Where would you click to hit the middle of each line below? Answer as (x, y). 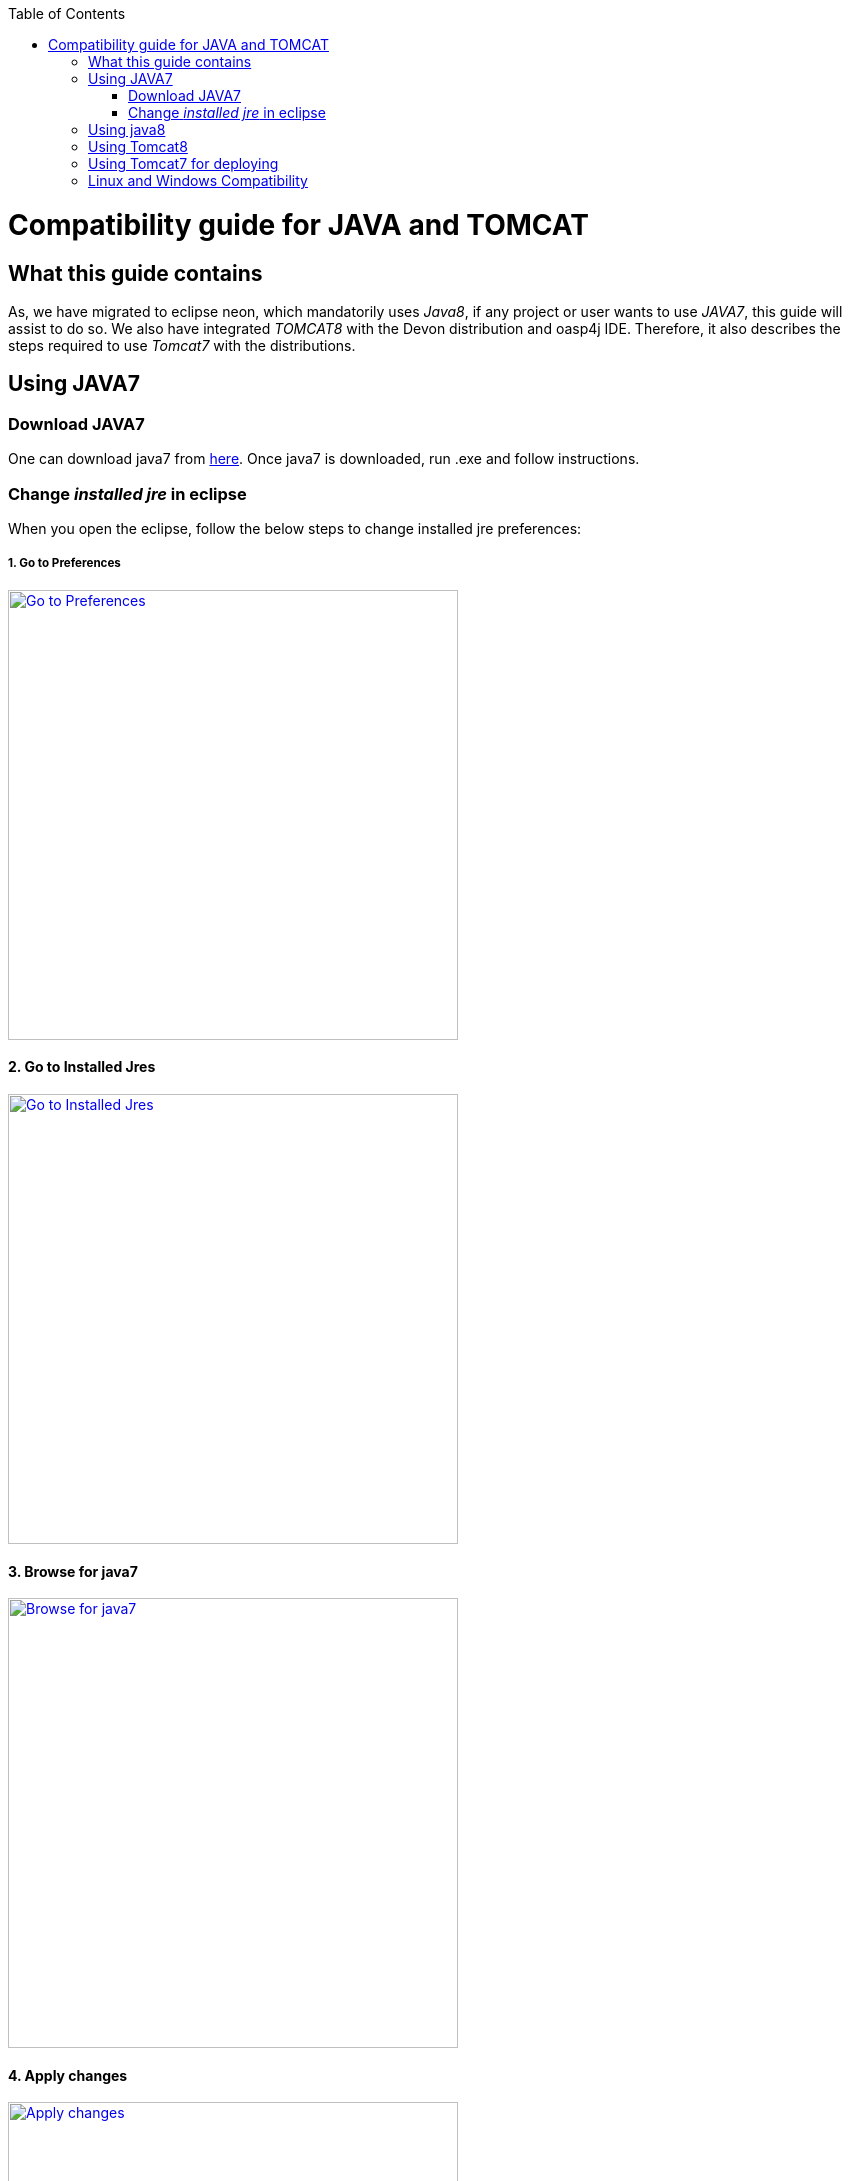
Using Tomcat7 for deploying (183, 163)
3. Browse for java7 (73, 1571)
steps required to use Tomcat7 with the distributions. (182, 345)
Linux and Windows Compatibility (198, 180)
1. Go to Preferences (64, 563)
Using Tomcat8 (138, 146)
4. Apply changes (68, 2075)
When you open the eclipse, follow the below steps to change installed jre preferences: (295, 528)
